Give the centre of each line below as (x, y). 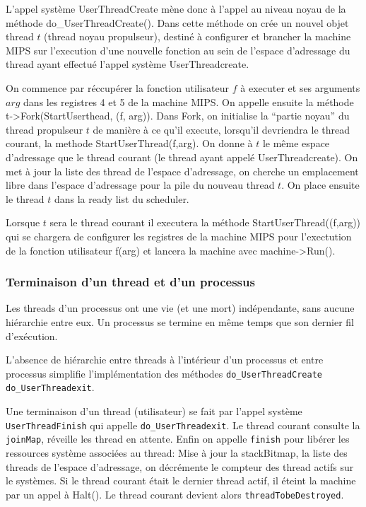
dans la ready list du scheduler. (122, 198)
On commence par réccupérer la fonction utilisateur (118, 87)
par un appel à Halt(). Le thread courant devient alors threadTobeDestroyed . (175, 494)
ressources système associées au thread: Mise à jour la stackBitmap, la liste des (177, 452)
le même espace (296, 143)
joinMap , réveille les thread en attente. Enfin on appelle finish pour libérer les (178, 439)
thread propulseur (45, 129)
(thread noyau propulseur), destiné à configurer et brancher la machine (197, 36)
